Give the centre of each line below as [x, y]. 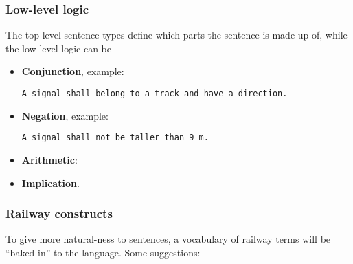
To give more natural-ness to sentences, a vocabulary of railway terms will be [168, 239]
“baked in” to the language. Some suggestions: [103, 252]
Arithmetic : [49, 159]
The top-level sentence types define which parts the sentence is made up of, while [176, 35]
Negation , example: [65, 115]
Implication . [50, 183]
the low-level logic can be [58, 48]
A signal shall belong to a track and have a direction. [155, 93]
